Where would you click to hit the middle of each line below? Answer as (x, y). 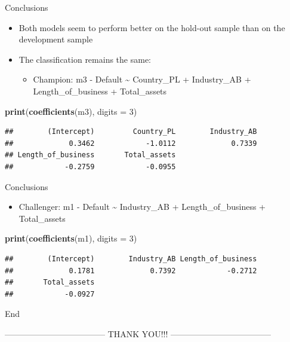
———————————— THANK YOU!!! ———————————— (138, 333)
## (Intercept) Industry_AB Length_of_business (131, 259)
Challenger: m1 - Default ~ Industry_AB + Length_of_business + (142, 207)
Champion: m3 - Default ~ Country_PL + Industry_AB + (142, 79)
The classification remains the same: (85, 59)
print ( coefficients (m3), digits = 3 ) (71, 111)
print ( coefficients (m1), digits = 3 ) (71, 238)
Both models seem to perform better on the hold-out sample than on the (152, 27)
